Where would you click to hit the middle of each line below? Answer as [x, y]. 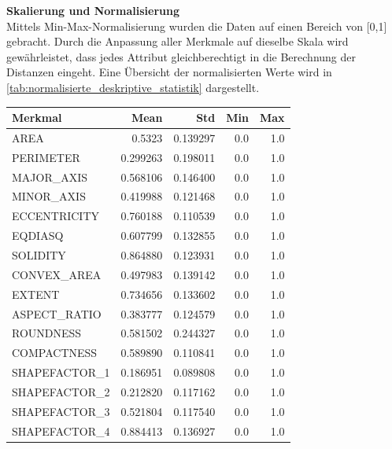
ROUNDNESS [47, 333]
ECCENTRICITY [56, 216]
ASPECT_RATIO [57, 313]
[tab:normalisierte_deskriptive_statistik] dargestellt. [133, 87]
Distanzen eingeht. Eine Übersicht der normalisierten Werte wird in [169, 72]
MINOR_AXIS [49, 196]
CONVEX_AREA [57, 274]
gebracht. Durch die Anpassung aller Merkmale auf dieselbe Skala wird [178, 41]
